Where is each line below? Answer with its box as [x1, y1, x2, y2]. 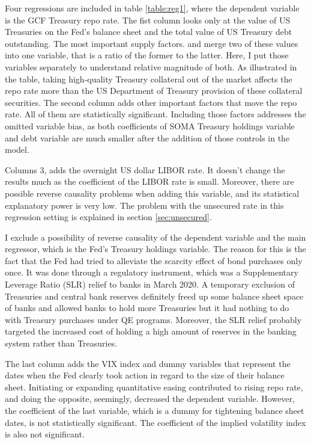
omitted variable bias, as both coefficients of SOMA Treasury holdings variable [5, 119, 295, 132]
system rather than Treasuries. [5, 337, 118, 350]
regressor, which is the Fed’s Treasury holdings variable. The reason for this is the [5, 242, 306, 255]
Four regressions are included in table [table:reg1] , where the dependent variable [5, 2, 300, 14]
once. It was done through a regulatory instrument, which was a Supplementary [5, 266, 298, 279]
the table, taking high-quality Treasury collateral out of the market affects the [5, 72, 292, 85]
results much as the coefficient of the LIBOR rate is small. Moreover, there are [5, 175, 294, 188]
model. [5, 143, 29, 156]
